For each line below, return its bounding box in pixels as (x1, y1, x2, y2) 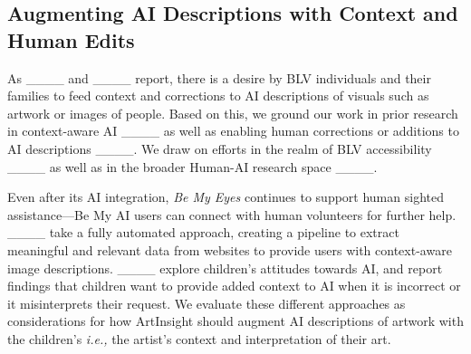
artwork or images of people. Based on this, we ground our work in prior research (7, 103, 458, 122)
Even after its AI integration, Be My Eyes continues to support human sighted (7, 187, 444, 206)
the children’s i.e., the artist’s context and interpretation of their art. (7, 329, 391, 348)
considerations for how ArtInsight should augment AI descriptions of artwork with (7, 311, 464, 330)
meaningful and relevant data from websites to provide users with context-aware (7, 240, 452, 259)
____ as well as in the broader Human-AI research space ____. (7, 157, 378, 176)
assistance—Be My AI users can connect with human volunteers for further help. (7, 205, 457, 224)
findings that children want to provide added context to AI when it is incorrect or (7, 276, 461, 295)
